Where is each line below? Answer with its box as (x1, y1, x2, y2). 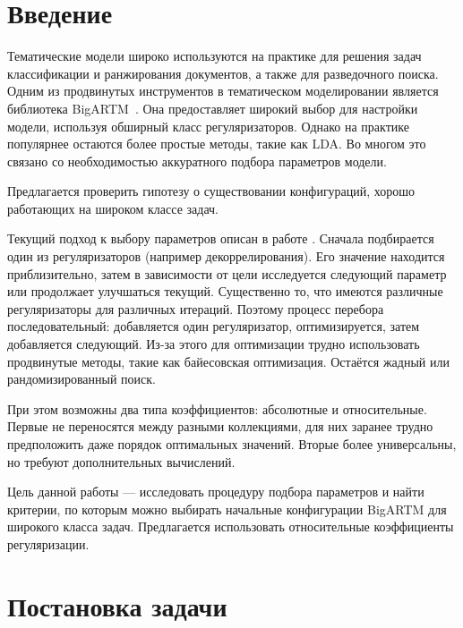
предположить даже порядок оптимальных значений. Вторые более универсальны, (7, 435, 457, 453)
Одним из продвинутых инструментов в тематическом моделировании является (7, 81, 439, 100)
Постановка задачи (7, 587, 227, 624)
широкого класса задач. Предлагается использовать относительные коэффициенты (7, 517, 454, 536)
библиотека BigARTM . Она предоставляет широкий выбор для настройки (7, 98, 418, 117)
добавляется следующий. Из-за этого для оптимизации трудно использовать (7, 335, 420, 353)
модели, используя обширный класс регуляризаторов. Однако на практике (7, 116, 409, 135)
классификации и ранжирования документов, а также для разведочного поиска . (7, 64, 439, 82)
